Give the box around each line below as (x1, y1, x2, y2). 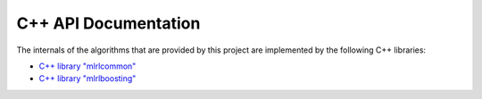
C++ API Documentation (16, 13, 201, 33)
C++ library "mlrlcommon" (38, 61, 137, 71)
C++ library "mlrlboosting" (38, 73, 137, 84)
